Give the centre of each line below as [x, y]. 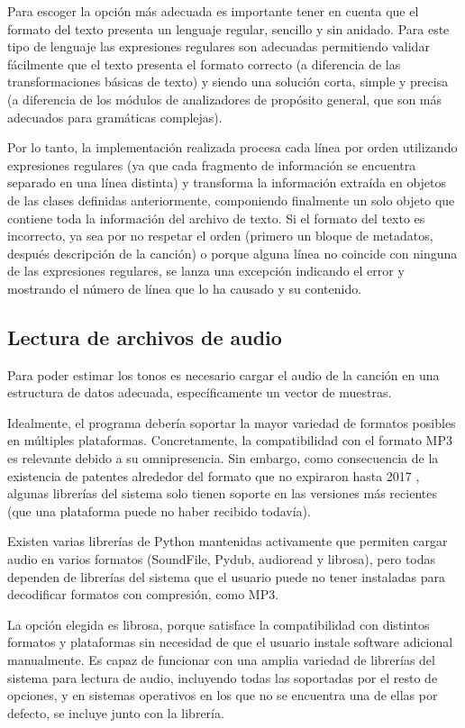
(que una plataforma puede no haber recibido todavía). [159, 510]
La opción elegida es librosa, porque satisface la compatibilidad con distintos [219, 624]
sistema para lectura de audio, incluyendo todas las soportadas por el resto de [223, 677]
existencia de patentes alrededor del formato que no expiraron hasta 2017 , [214, 475]
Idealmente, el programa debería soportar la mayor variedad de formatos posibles [232, 422]
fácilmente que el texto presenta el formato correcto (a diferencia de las [204, 64]
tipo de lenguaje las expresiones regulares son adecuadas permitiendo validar [219, 46]
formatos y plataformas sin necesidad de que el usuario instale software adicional [230, 642]
